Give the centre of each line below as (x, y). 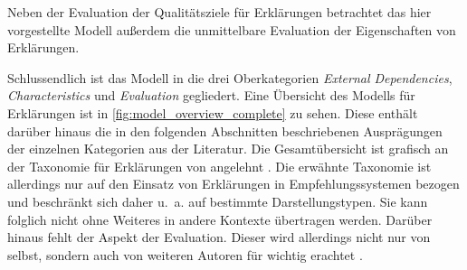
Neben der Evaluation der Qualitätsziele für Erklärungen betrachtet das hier (219, 12)
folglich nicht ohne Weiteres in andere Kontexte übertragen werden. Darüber (220, 219)
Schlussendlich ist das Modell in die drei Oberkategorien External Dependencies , (230, 77)
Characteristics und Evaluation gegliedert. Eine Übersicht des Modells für (211, 95)
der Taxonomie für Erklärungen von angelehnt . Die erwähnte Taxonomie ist (219, 166)
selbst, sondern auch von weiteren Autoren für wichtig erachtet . (185, 254)
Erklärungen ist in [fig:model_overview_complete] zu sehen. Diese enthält (213, 112)
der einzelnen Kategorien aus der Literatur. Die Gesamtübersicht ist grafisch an (228, 149)
